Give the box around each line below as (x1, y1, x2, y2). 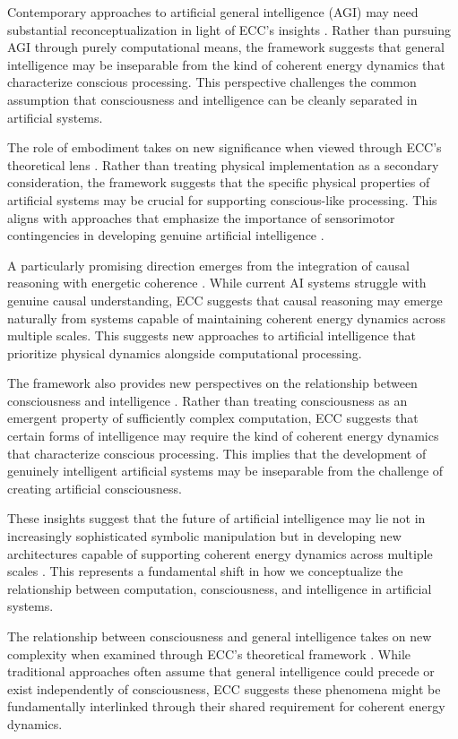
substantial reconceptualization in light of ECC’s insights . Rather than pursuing (7, 20, 451, 39)
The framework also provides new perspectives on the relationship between (7, 374, 418, 392)
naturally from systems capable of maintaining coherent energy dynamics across (7, 308, 446, 327)
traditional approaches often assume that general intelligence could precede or (7, 662, 435, 681)
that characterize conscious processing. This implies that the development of (7, 443, 427, 462)
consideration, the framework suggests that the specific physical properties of (7, 173, 430, 192)
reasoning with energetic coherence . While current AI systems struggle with (7, 273, 427, 292)
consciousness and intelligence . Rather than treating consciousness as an (7, 391, 408, 409)
